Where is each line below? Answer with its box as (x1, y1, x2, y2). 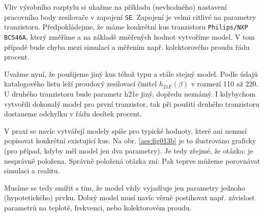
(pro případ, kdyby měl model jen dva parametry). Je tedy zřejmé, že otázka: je (4, 145, 253, 156)
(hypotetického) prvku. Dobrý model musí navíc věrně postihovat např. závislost (4, 192, 255, 203)
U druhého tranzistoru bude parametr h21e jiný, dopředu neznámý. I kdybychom (4, 88, 256, 99)
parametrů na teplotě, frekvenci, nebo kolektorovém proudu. (4, 202, 192, 212)
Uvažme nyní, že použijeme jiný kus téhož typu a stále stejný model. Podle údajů (4, 68, 258, 79)
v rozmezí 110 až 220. (191, 78, 258, 89)
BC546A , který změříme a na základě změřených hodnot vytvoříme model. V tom (4, 31, 255, 42)
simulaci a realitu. (4, 165, 60, 176)
